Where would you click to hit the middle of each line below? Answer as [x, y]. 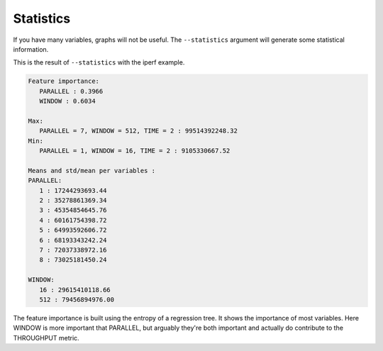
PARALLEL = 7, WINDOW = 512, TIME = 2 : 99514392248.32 [138, 131]
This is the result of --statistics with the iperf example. [99, 62]
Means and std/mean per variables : [92, 171]
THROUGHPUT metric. [46, 338]
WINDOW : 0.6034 [67, 101]
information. [31, 49]
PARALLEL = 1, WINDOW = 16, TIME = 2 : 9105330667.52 [135, 151]
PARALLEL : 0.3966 [71, 91]
